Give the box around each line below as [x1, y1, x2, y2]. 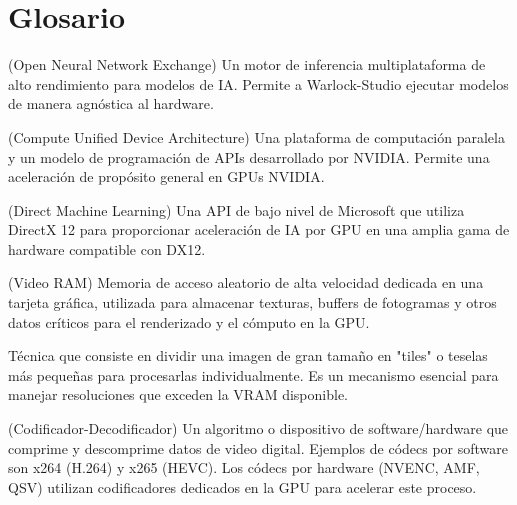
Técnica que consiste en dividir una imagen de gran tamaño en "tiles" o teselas [8, 345, 488, 366]
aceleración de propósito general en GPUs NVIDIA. [8, 166, 325, 187]
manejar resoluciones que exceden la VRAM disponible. [8, 384, 349, 405]
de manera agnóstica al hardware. [8, 93, 214, 114]
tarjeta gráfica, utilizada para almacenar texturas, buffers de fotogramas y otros [8, 292, 497, 313]
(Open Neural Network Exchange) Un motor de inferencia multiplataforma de [8, 54, 486, 75]
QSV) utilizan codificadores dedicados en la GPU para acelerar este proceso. [8, 476, 477, 497]
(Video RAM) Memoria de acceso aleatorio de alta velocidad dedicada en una [8, 272, 484, 293]
